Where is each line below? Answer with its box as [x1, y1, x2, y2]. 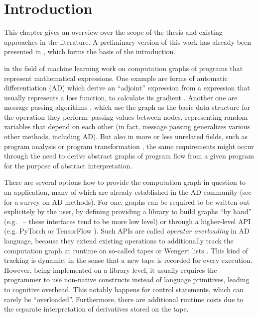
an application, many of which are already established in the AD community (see [4, 187, 252, 197]
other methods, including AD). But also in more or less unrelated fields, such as [4, 131, 248, 142]
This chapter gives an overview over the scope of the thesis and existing [4, 27, 223, 37]
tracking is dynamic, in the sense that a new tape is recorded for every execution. [4, 255, 253, 265]
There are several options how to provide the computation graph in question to [4, 177, 246, 187]
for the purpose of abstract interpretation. [4, 160, 132, 170]
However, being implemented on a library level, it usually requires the [4, 264, 217, 275]
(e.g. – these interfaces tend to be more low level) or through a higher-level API [4, 216, 251, 226]
